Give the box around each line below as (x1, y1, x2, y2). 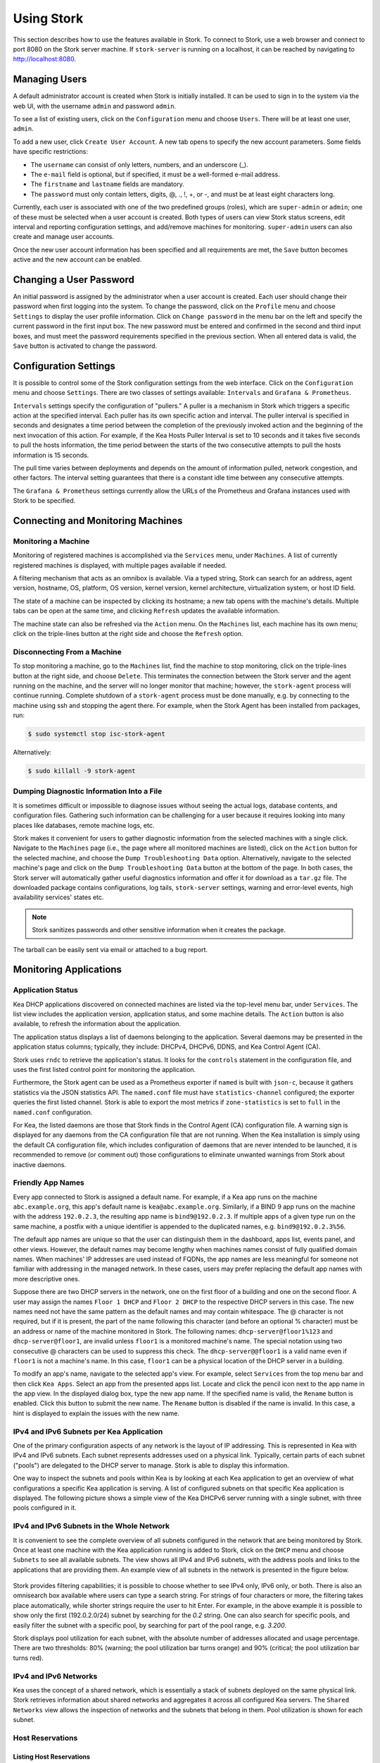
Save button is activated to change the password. (13, 341, 158, 350)
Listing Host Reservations (13, 1752, 91, 1761)
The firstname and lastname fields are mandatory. (30, 180, 184, 188)
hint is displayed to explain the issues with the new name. (13, 1409, 179, 1417)
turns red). (13, 1654, 44, 1662)
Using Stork (13, 11, 84, 26)
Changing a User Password (13, 274, 135, 286)
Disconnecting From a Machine (13, 647, 122, 657)
